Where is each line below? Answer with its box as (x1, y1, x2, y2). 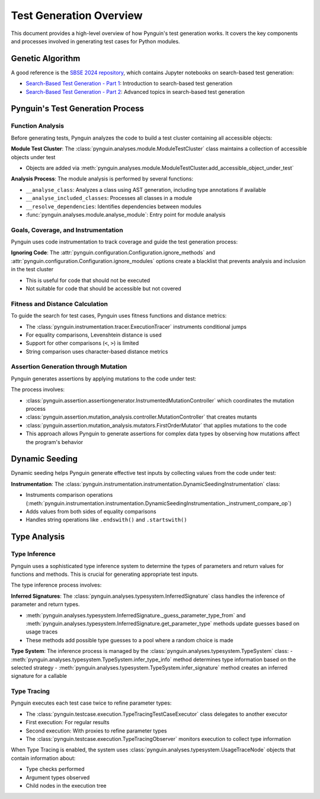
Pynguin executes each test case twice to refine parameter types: (11, 699, 172, 706)
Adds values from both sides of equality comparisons (25, 508, 156, 515)
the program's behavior (25, 438, 84, 445)
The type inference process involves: (11, 582, 102, 589)
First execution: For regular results (25, 719, 110, 726)
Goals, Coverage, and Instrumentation (11, 226, 124, 234)
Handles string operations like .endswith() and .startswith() (25, 516, 187, 524)
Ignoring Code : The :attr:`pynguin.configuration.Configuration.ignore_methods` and (11, 249, 216, 256)
